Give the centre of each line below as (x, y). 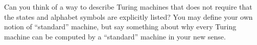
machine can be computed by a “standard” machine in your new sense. (115, 36)
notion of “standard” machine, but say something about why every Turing (120, 27)
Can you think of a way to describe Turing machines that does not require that (128, 7)
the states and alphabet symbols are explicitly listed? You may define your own (128, 16)
